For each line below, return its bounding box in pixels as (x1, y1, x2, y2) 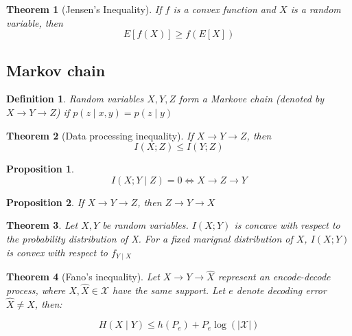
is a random (290, 2, 341, 16)
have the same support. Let (112, 283, 226, 298)
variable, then (6, 15, 63, 30)
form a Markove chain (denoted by (179, 91, 325, 106)
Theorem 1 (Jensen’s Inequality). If (6, 2, 162, 16)
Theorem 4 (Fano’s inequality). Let (6, 269, 160, 284)
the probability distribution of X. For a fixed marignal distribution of (6, 231, 293, 245)
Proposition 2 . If (6, 194, 84, 209)
